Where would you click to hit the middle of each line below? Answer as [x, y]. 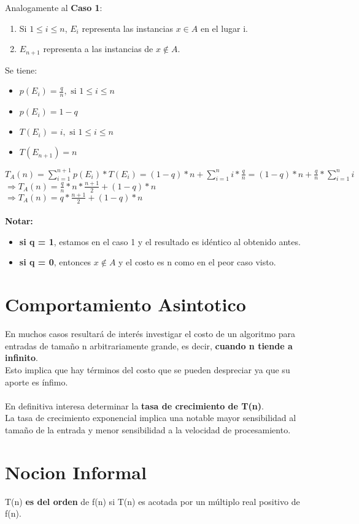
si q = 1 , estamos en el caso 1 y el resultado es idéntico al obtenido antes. [160, 241]
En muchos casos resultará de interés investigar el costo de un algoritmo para [150, 334]
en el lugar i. [224, 28]
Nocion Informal [76, 472]
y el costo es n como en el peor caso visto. [197, 262]
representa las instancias [127, 28]
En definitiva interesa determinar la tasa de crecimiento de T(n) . [134, 405]
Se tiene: [21, 70]
